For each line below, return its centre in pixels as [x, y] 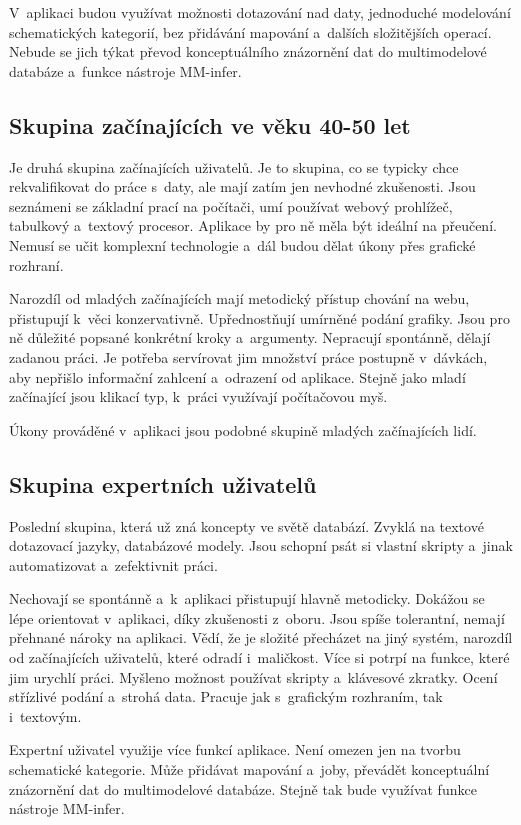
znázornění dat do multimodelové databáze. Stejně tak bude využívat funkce [243, 788]
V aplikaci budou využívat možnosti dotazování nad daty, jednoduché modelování [260, 12]
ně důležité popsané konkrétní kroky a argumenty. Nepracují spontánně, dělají [250, 337]
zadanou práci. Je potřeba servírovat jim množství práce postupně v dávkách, [248, 356]
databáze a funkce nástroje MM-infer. [125, 70]
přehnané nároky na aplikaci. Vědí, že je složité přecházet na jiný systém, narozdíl [261, 637]
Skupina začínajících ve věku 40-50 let [210, 124]
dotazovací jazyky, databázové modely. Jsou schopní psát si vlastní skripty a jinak [261, 545]
